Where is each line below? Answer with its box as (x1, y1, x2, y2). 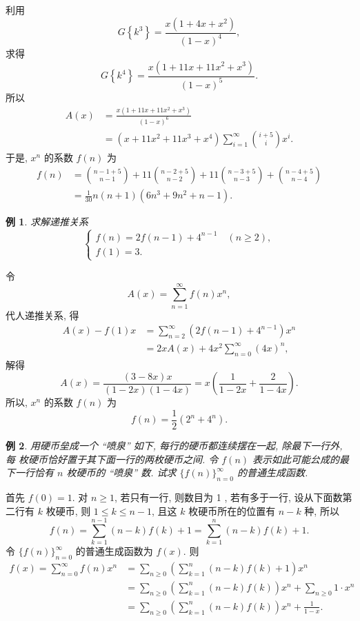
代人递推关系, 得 (6, 307, 79, 322)
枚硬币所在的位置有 (188, 503, 276, 518)
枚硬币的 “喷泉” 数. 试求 (66, 465, 177, 480)
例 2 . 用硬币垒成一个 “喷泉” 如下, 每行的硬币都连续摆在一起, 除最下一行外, (6, 438, 343, 453)
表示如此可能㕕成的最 (252, 451, 350, 466)
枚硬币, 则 (46, 503, 91, 518)
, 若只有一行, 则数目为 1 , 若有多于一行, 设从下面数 (114, 490, 343, 504)
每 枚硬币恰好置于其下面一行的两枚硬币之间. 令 (6, 451, 219, 466)
